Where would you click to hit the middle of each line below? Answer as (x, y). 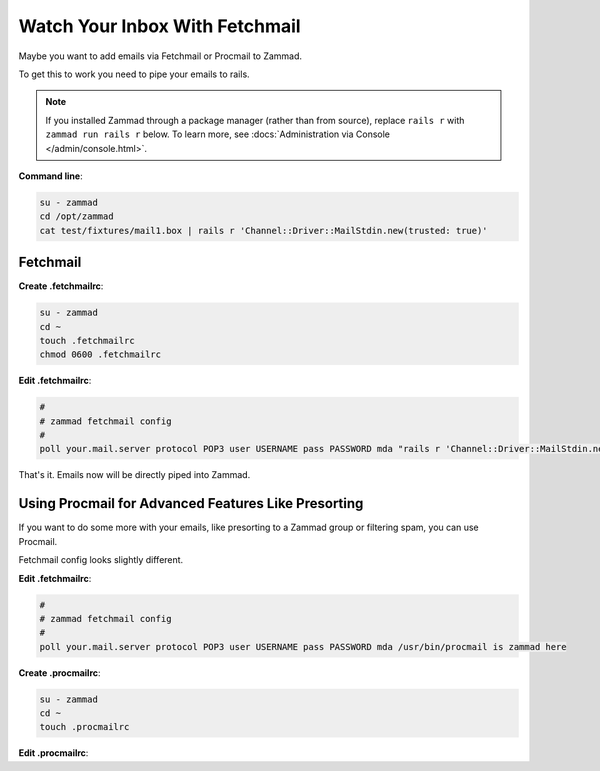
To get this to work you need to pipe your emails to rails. (134, 74)
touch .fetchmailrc (87, 340)
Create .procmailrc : (59, 672)
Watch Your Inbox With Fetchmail (159, 26)
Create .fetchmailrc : (61, 286)
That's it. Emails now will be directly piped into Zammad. (134, 475)
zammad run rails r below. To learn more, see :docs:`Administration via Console (217, 134)
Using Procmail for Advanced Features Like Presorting (191, 503)
